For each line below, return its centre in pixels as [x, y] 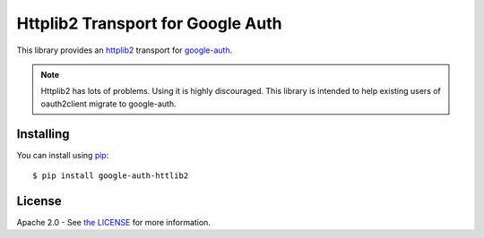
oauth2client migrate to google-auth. [108, 104]
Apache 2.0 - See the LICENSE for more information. [113, 222]
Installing [43, 134]
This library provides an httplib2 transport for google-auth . [125, 50]
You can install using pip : [63, 155]
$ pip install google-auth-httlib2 [111, 176]
